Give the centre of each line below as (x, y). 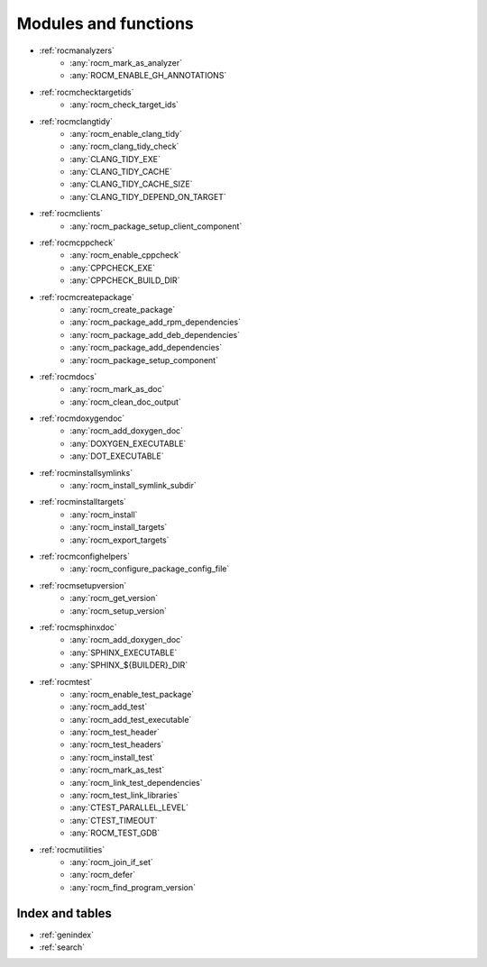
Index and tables (64, 913)
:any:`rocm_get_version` (114, 598)
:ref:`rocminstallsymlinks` (86, 472)
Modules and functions (105, 23)
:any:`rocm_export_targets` (120, 540)
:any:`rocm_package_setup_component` (144, 360)
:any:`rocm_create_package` (123, 309)
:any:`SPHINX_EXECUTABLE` (124, 652)
